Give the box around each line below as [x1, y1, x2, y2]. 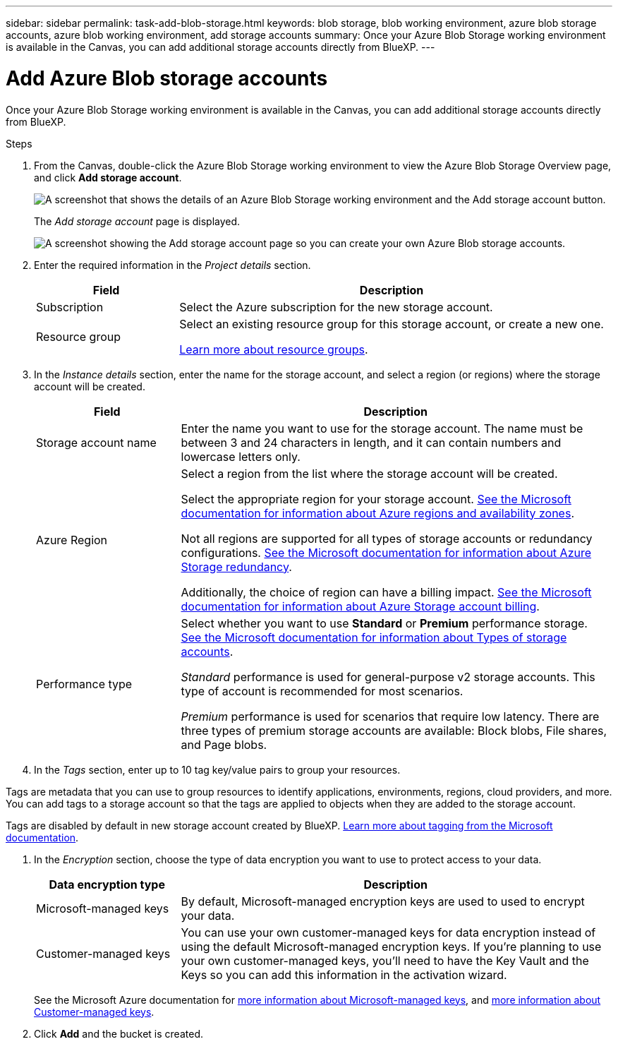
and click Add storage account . [34, 171, 182, 184]
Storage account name [36, 435, 157, 450]
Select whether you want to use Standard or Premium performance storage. [181, 616, 588, 630]
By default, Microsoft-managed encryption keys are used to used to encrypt [181, 894, 585, 908]
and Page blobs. [181, 737, 267, 752]
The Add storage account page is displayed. [34, 215, 241, 227]
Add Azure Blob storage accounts [6, 66, 328, 90]
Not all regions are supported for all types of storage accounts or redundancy [181, 531, 593, 546]
